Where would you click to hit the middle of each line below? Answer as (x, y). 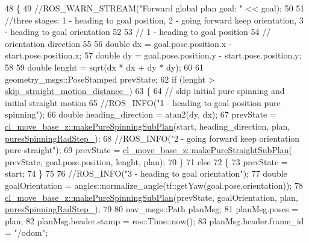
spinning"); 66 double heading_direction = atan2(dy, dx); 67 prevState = (141, 114)
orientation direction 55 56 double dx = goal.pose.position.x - (118, 43)
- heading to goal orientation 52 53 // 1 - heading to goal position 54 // (138, 32)
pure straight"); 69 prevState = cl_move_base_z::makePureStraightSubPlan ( (148, 150)
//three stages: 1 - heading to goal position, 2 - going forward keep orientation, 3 (154, 20)
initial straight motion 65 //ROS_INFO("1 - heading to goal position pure (143, 102)
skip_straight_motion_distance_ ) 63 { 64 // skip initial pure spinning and (145, 91)
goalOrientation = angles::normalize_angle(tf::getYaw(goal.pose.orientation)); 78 (154, 185)
